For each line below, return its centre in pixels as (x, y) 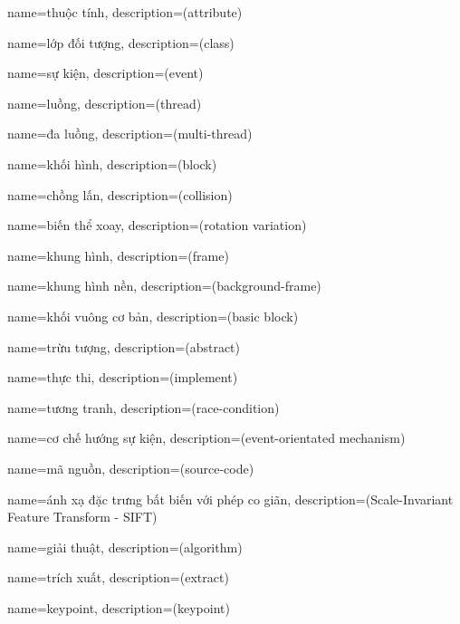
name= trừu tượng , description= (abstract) (124, 346)
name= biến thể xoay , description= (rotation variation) (157, 225)
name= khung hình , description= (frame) (118, 255)
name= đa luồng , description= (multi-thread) (130, 134)
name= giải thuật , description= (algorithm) (125, 547)
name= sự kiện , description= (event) (105, 73)
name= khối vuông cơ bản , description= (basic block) (153, 316)
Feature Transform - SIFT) (82, 517)
